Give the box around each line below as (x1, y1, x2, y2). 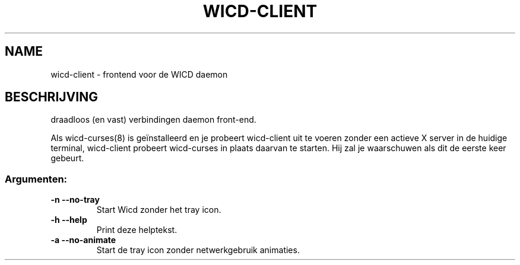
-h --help (50, 215, 87, 225)
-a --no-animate (50, 235, 116, 245)
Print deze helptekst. (96, 225, 177, 235)
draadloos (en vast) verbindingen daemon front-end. (50, 114, 256, 125)
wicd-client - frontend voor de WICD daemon (50, 69, 228, 79)
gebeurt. (50, 153, 84, 164)
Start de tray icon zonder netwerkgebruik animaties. (96, 245, 300, 256)
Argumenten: (5, 173, 68, 185)
